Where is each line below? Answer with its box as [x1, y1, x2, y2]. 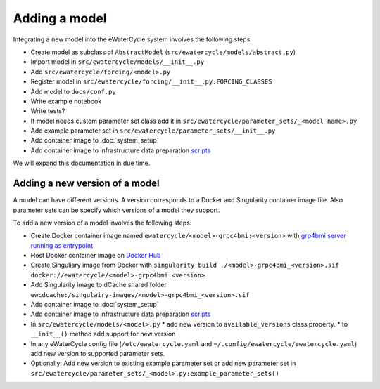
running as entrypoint [30, 241, 94, 249]
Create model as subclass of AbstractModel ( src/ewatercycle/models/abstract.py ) [30, 48, 296, 56]
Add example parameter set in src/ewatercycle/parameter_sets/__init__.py [30, 126, 276, 135]
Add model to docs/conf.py [30, 87, 116, 95]
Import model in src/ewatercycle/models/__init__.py [30, 58, 204, 66]
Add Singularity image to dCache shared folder [30, 281, 167, 289]
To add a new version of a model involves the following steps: [13, 218, 192, 227]
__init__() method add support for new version [30, 330, 176, 338]
